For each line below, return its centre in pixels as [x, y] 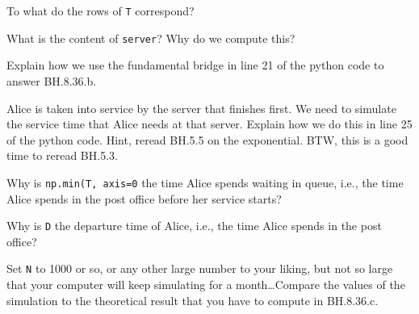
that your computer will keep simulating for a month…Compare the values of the [206, 285]
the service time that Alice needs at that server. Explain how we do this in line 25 [209, 124]
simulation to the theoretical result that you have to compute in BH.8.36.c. [193, 300]
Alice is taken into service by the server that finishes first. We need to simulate [201, 108]
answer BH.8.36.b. [52, 80]
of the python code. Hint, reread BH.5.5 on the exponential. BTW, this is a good [207, 139]
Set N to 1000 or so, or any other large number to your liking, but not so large [200, 268]
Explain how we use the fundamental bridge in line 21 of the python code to [195, 65]
